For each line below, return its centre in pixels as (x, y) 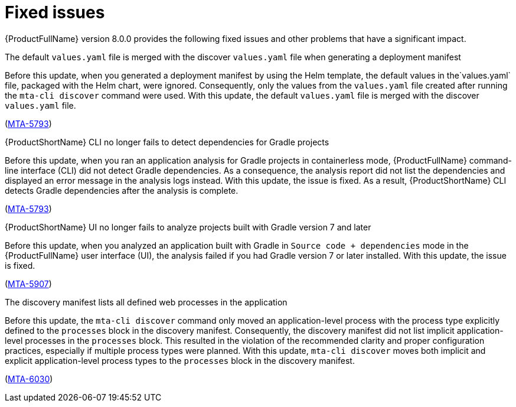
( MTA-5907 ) (28, 284)
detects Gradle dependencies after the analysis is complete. (122, 190)
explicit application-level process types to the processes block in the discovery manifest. (180, 360)
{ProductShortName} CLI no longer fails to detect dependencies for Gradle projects (167, 142)
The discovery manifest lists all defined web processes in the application (146, 302)
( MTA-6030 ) (29, 379)
